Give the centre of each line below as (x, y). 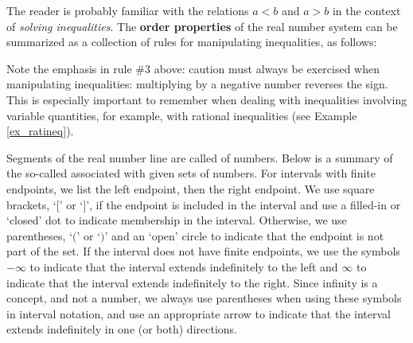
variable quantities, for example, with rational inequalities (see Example (182, 115)
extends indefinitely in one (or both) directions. (122, 329)
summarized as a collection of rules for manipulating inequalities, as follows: (192, 42)
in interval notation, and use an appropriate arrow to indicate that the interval (199, 313)
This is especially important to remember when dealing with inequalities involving (207, 99)
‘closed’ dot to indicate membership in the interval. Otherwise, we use (177, 220)
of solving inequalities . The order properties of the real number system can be (202, 26)
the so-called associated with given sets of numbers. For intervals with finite (191, 173)
